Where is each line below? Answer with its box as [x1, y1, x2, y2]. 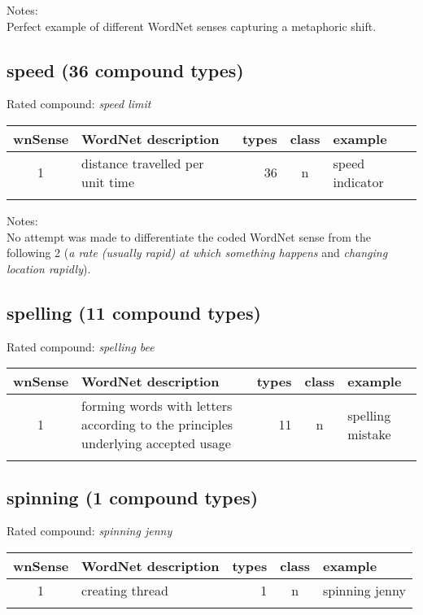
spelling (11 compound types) [7, 299, 261, 325]
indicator [333, 172, 384, 191]
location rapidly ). [7, 260, 91, 277]
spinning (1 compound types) [7, 484, 259, 509]
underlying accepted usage [81, 434, 231, 453]
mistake [347, 424, 391, 443]
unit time [81, 172, 135, 191]
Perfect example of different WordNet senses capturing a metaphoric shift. [7, 17, 377, 34]
